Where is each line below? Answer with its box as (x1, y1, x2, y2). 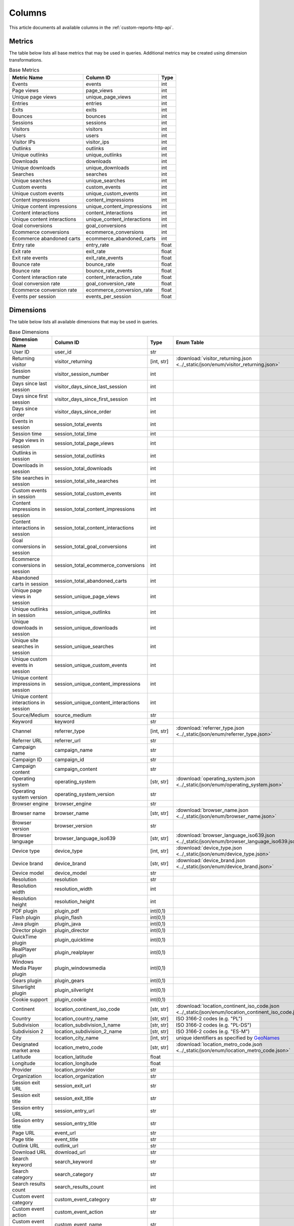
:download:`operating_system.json (175, 775, 255, 782)
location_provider (54, 1066, 95, 1073)
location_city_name (54, 1034, 99, 1041)
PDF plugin (12, 907, 38, 914)
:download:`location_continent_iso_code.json (175, 1002, 280, 1009)
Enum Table (175, 339, 204, 346)
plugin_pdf (54, 907, 79, 914)
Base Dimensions (9, 329, 49, 335)
